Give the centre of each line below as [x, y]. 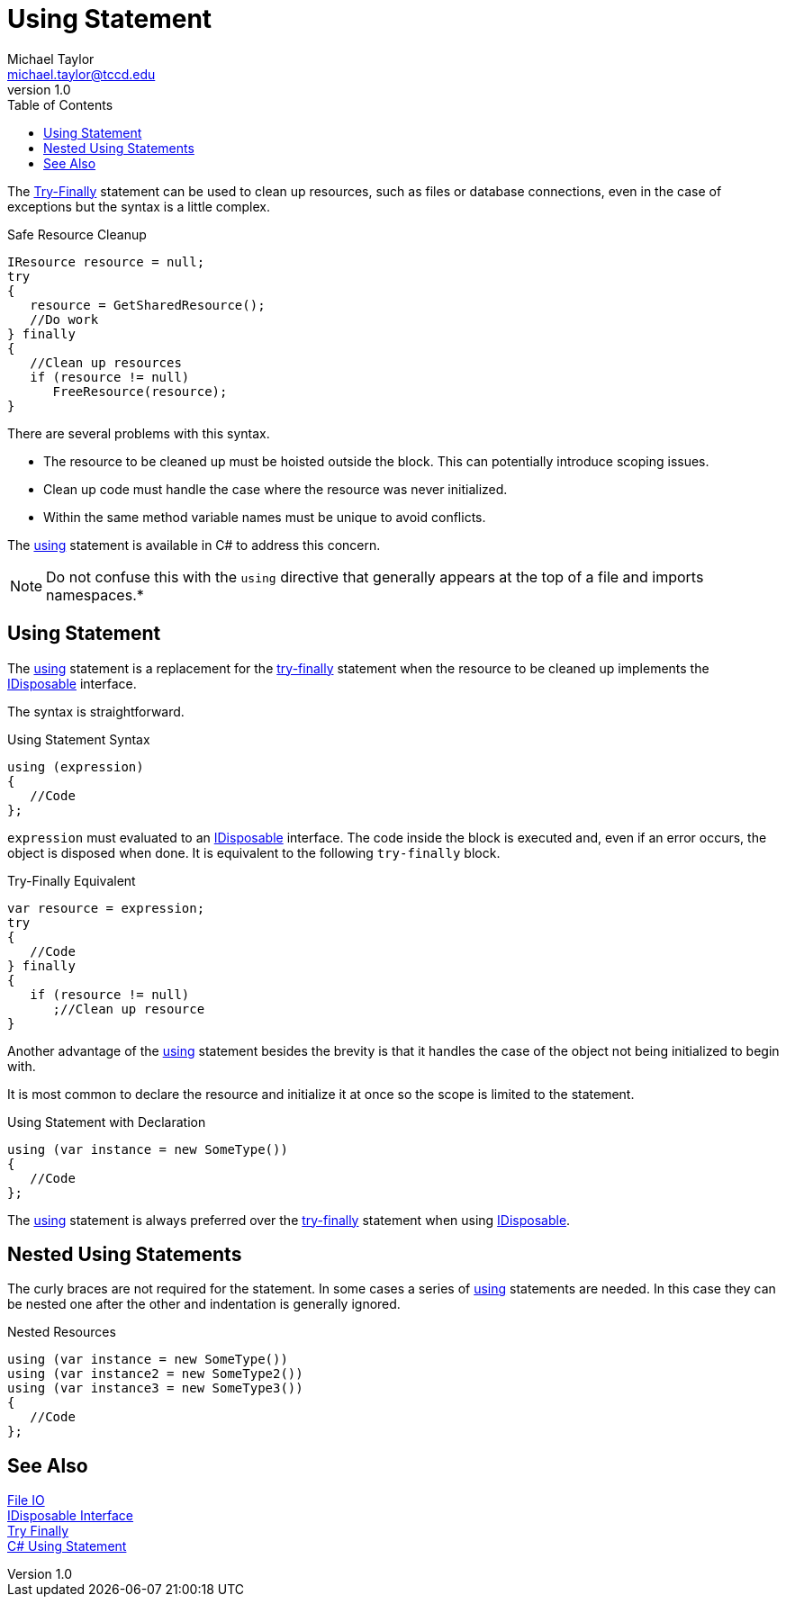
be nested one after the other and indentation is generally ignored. [204, 1304]
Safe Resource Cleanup [77, 234]
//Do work [64, 319]
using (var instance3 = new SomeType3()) [155, 1388]
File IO [26, 1500]
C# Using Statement [67, 1546]
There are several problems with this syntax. [139, 433]
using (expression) [76, 766]
